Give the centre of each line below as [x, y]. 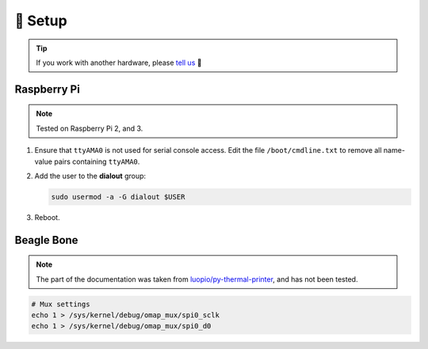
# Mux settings [61, 304]
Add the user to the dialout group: [90, 176]
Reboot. [47, 217]
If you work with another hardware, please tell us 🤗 [119, 63]
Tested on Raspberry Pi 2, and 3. [90, 128]
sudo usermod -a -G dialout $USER [118, 197]
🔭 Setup [41, 21]
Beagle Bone [46, 240]
